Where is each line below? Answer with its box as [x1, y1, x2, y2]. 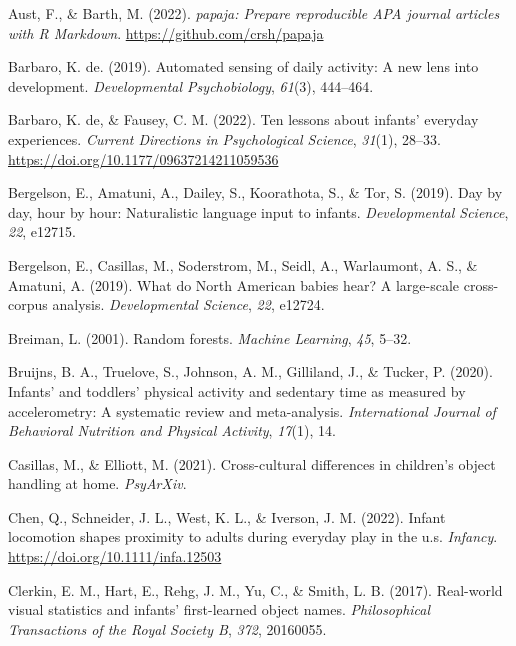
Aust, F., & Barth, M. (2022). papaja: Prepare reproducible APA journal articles [8, 3, 500, 23]
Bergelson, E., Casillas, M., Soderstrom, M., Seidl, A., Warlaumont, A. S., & [8, 254, 478, 275]
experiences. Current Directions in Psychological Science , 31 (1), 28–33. [8, 128, 441, 149]
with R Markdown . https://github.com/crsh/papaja [8, 22, 324, 43]
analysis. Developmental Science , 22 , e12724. [52, 294, 325, 315]
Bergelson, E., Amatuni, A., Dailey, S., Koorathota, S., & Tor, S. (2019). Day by [8, 182, 503, 203]
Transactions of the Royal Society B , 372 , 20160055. [8, 618, 327, 639]
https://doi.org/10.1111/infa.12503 [8, 546, 222, 567]
